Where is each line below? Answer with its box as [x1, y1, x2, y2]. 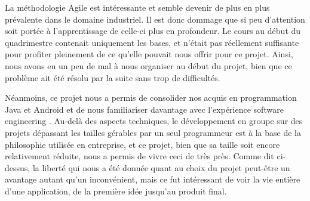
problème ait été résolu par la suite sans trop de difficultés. [5, 71, 220, 84]
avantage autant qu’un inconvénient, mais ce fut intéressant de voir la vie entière [5, 173, 300, 185]
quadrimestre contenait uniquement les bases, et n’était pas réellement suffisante [5, 36, 299, 48]
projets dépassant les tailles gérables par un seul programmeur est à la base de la [5, 126, 301, 138]
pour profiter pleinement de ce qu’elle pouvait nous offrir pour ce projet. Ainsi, [5, 48, 293, 60]
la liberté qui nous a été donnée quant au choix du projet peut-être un [32, 161, 290, 174]
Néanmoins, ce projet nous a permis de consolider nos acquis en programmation [5, 91, 297, 104]
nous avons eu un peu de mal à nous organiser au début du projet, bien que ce [5, 59, 292, 72]
